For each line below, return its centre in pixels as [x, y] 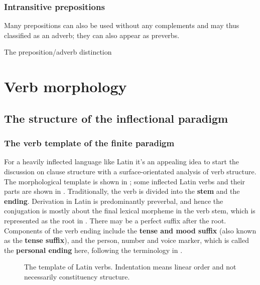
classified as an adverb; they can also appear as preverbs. [92, 35]
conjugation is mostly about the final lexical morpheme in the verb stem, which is [130, 211]
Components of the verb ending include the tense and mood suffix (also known [130, 230]
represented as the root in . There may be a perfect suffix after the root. [115, 220]
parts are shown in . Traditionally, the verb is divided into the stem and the [122, 191]
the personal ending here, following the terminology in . [93, 250]
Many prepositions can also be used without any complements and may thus [122, 25]
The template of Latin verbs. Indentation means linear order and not [130, 267]
